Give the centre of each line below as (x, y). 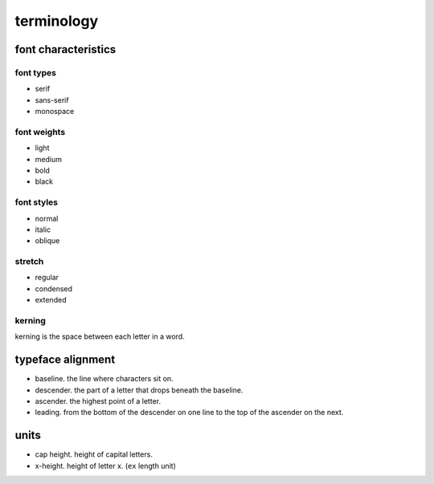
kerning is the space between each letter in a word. (100, 336)
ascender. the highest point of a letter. (98, 401)
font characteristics (66, 49)
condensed (53, 288)
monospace (55, 112)
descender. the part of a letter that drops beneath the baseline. (139, 390)
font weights (40, 132)
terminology (57, 21)
